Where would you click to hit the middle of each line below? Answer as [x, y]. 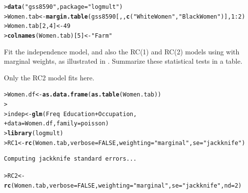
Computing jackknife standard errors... [71, 159]
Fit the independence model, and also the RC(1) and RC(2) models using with [122, 51]
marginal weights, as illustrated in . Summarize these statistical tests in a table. [123, 61]
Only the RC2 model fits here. [49, 77]
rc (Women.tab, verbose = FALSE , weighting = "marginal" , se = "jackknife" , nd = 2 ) [123, 185]
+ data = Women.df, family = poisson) [56, 124]
